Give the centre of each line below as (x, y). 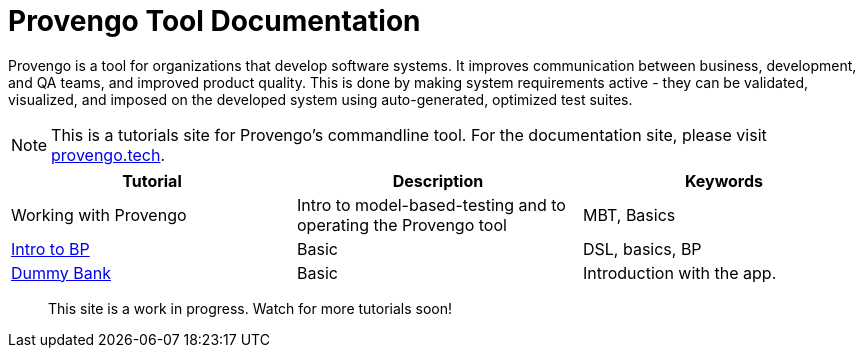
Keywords (724, 180)
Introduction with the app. (679, 272)
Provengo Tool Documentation (214, 21)
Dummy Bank (61, 272)
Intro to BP (50, 248)
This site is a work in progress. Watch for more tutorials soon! (250, 308)
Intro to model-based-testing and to (431, 204)
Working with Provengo (99, 214)
